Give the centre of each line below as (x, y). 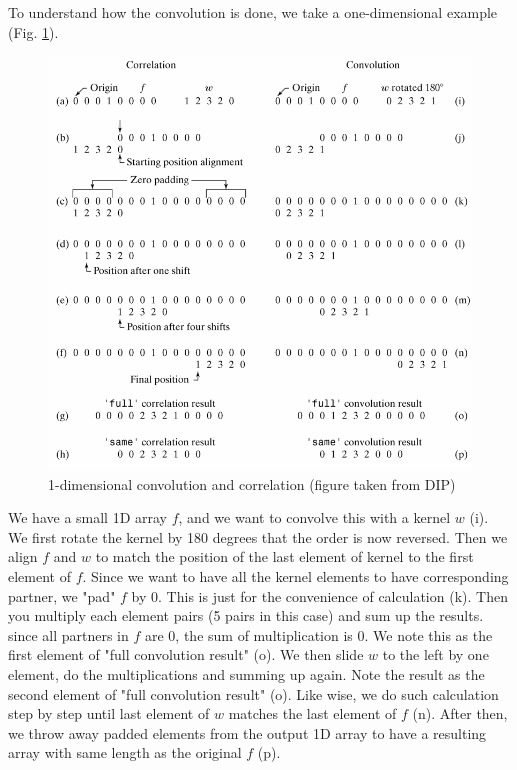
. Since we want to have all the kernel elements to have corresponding (295, 575)
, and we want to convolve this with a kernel (314, 517)
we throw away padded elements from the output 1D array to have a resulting (247, 732)
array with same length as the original (125, 752)
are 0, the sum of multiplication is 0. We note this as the (319, 634)
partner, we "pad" (62, 595)
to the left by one (435, 654)
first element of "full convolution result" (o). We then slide (186, 654)
